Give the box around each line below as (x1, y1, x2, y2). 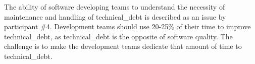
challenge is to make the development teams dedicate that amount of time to (4, 41, 242, 51)
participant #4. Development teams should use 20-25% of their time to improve (4, 21, 251, 32)
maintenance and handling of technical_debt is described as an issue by (4, 11, 226, 22)
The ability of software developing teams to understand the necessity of (4, 2, 225, 12)
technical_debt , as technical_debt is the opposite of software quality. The (4, 31, 233, 41)
